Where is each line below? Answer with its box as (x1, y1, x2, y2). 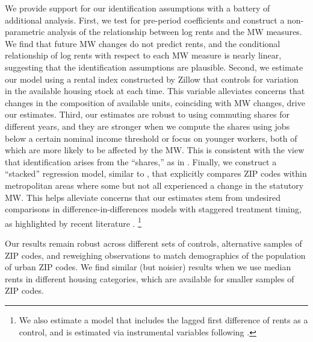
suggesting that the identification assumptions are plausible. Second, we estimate (5, 60, 303, 73)
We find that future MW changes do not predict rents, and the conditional (5, 37, 280, 49)
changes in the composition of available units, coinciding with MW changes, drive (5, 96, 305, 109)
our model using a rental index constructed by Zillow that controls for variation (5, 72, 299, 85)
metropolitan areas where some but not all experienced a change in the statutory (5, 179, 304, 191)
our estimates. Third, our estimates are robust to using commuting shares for (5, 108, 290, 121)
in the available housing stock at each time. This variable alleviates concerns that (5, 84, 305, 97)
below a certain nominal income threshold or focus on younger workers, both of (5, 131, 297, 144)
